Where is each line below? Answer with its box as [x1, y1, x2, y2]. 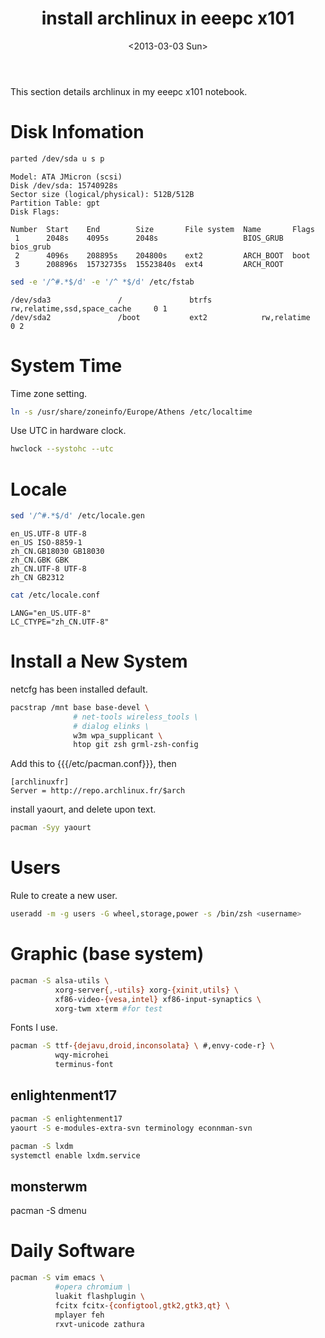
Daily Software [10, 1240, 136, 1262]
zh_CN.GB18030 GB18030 [10, 547, 105, 557]
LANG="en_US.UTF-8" [10, 608, 92, 618]
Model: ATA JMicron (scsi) [10, 172, 123, 182]
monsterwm [10, 1178, 88, 1195]
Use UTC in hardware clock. [10, 425, 127, 437]
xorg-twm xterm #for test [54, 1003, 163, 1014]
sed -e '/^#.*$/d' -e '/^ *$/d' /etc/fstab [10, 277, 195, 287]
